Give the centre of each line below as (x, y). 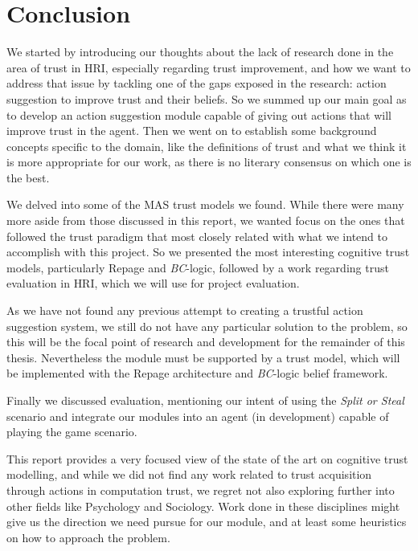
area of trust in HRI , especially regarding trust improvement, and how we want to (209, 67)
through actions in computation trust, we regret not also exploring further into (201, 490)
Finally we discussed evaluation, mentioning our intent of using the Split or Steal (205, 400)
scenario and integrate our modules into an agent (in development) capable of (198, 416)
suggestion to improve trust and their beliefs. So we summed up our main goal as (207, 98)
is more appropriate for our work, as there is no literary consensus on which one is (209, 162)
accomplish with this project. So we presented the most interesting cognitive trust (208, 252)
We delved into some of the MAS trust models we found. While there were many (205, 204)
